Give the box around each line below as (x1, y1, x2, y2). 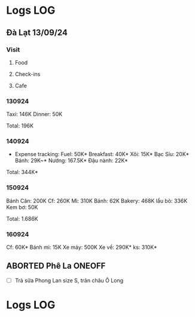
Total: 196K (6, 122, 34, 129)
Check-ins (14, 70, 41, 78)
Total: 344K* (6, 169, 38, 176)
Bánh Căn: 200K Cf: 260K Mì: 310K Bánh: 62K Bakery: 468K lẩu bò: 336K (6, 197, 188, 204)
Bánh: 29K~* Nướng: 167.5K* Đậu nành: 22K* (14, 157, 129, 164)
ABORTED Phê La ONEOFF (6, 261, 106, 271)
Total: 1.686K (6, 215, 39, 222)
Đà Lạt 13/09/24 (6, 28, 68, 38)
